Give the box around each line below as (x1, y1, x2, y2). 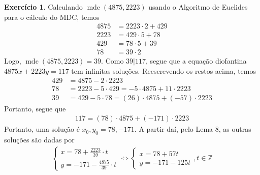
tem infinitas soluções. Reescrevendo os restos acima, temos (71, 65, 256, 76)
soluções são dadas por (4, 134, 75, 145)
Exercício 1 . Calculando (4, 2, 83, 12)
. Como (101, 55, 124, 66)
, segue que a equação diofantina (146, 55, 247, 66)
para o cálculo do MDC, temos (4, 11, 100, 22)
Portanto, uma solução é (4, 124, 80, 134)
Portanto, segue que (4, 103, 66, 113)
